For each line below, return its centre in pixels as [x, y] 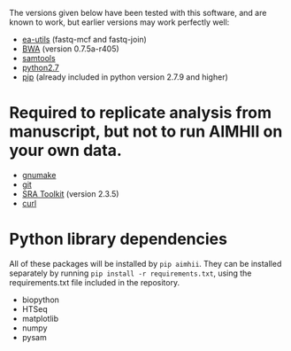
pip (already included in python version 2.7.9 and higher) [125, 77]
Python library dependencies [119, 239]
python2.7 [40, 67]
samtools [38, 58]
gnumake [39, 175]
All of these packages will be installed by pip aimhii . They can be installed [145, 263]
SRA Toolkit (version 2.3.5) [70, 193]
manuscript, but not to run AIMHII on [146, 132]
